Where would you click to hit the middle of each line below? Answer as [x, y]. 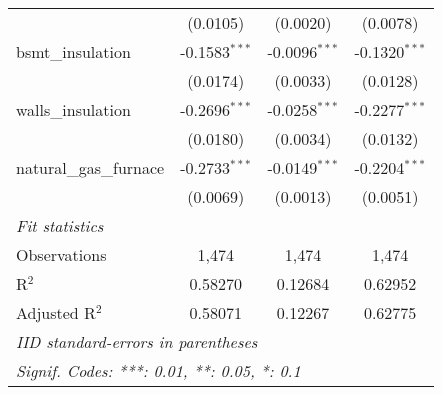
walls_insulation [73, 109]
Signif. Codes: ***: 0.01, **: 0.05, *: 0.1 [158, 370]
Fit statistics [60, 225]
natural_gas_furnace [90, 167]
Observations [61, 254]
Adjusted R [56, 312]
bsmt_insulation [73, 51]
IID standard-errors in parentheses [137, 341]
